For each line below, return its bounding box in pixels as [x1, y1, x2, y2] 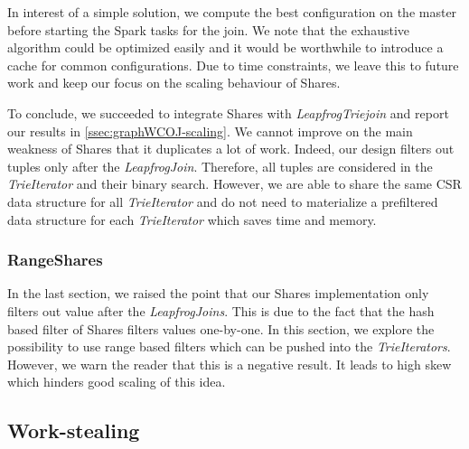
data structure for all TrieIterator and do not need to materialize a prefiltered [7, 192, 438, 210]
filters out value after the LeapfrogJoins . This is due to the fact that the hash [7, 301, 435, 320]
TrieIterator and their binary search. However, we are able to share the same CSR [7, 174, 462, 193]
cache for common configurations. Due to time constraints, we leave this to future [7, 55, 459, 74]
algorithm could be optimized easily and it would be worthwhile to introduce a [7, 38, 444, 57]
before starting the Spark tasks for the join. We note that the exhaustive [7, 20, 409, 39]
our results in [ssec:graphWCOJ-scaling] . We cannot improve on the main [7, 121, 413, 140]
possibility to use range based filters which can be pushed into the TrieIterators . [7, 337, 451, 356]
